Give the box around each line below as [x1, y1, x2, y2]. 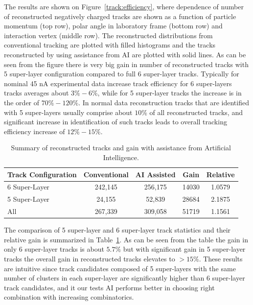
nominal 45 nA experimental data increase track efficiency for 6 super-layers [4, 78, 232, 88]
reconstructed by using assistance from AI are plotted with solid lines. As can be [4, 49, 246, 59]
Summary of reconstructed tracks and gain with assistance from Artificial [11, 142, 231, 153]
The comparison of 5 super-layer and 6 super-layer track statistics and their [4, 225, 231, 235]
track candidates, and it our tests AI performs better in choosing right [4, 282, 215, 292]
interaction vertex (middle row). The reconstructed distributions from [4, 30, 213, 40]
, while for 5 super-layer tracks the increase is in [97, 88, 242, 98]
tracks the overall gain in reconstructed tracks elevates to [4, 253, 175, 263]
